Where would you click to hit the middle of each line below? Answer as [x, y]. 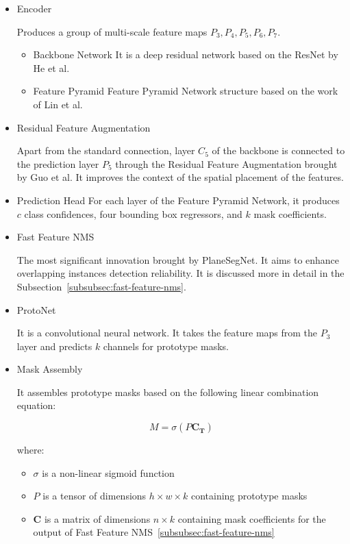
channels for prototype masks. [166, 346]
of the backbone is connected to [278, 150]
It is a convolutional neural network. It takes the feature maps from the [167, 333]
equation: [36, 405]
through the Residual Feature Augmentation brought [226, 163]
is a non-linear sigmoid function [108, 472]
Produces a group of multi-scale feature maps [112, 31]
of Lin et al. [58, 104]
